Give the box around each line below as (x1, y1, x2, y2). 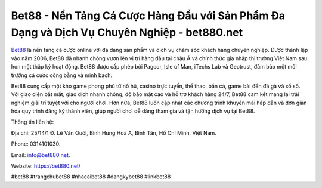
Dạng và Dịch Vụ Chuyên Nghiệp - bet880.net (11, 26, 243, 39)
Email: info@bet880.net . (11, 151, 70, 158)
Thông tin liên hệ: (11, 118, 54, 125)
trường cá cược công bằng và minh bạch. (11, 72, 113, 79)
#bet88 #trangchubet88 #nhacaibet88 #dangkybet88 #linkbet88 (11, 173, 171, 180)
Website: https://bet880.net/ (11, 162, 80, 169)
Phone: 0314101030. (11, 140, 61, 147)
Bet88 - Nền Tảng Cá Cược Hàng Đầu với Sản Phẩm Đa (11, 9, 286, 22)
